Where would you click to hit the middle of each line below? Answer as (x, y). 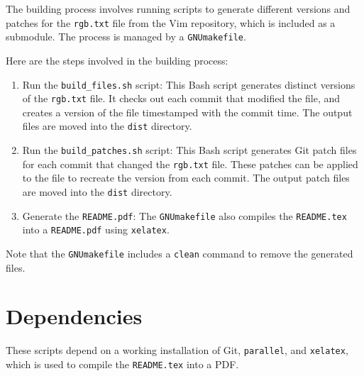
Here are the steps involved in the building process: (117, 60)
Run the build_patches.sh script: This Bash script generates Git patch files (189, 150)
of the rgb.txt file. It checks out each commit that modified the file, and (181, 98)
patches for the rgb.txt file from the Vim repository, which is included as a (171, 22)
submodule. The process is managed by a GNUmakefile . (126, 37)
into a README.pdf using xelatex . (96, 230)
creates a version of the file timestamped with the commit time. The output (187, 112)
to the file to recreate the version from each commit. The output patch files (186, 178)
